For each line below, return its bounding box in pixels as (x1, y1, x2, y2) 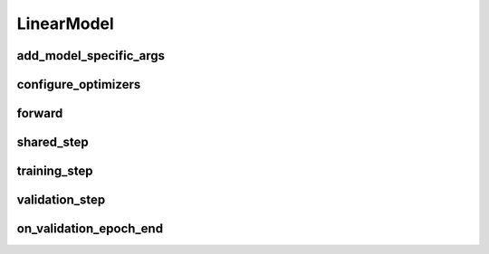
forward (16, 106, 63, 121)
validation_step (16, 193, 106, 208)
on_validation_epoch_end (16, 221, 163, 237)
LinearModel (16, 14, 115, 33)
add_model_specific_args (16, 48, 166, 63)
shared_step (16, 135, 90, 150)
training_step (16, 164, 93, 179)
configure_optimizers (16, 77, 141, 92)
